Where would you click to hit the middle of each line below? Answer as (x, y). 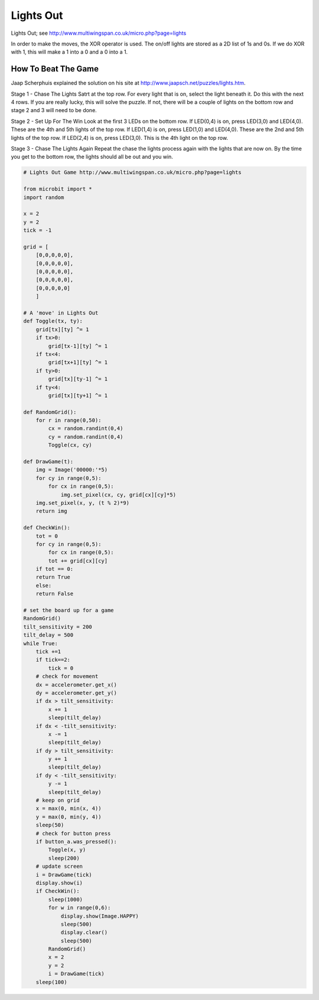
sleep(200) (64, 858)
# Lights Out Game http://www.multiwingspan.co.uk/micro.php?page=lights (132, 172)
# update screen (59, 867)
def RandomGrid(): (50, 412)
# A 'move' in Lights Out (61, 313)
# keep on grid (58, 800)
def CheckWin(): (47, 528)
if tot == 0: (55, 569)
